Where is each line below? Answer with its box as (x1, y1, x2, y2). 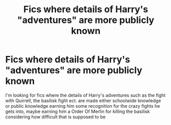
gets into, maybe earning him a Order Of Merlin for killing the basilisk (5, 108, 150, 114)
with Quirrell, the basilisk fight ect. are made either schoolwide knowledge (5, 98, 161, 104)
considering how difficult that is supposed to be (5, 113, 106, 120)
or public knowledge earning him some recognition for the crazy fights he (5, 103, 160, 109)
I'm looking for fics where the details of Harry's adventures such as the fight (5, 92, 166, 98)
